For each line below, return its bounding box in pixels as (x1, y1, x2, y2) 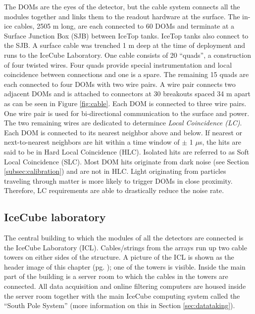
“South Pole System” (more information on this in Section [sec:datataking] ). (4, 300, 235, 311)
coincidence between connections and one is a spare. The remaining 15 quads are (4, 69, 249, 79)
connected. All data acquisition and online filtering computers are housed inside (4, 281, 246, 291)
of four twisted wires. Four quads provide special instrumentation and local (4, 59, 232, 70)
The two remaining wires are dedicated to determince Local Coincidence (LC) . (4, 118, 242, 128)
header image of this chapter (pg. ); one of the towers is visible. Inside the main (4, 261, 246, 272)
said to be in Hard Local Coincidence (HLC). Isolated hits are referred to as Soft (4, 146, 250, 157)
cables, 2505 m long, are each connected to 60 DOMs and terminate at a (14, 21, 235, 31)
